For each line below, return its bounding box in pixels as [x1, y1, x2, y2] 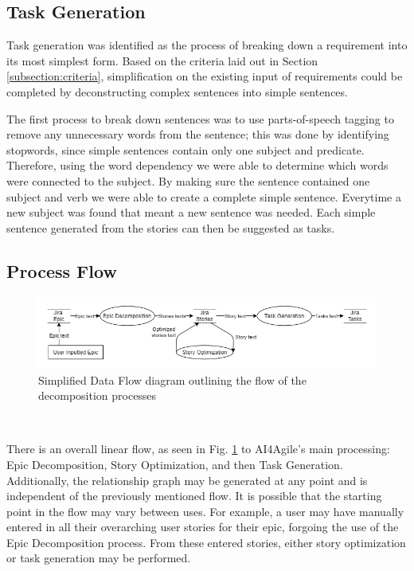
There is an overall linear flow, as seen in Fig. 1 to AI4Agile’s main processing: [6, 440, 390, 457]
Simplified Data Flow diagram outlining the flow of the [38, 371, 307, 388]
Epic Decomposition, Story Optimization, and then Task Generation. [6, 456, 343, 472]
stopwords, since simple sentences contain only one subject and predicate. [6, 141, 365, 158]
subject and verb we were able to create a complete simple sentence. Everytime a [6, 188, 401, 205]
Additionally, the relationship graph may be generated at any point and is [6, 471, 368, 488]
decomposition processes [38, 387, 157, 404]
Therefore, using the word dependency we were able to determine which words [6, 157, 389, 174]
